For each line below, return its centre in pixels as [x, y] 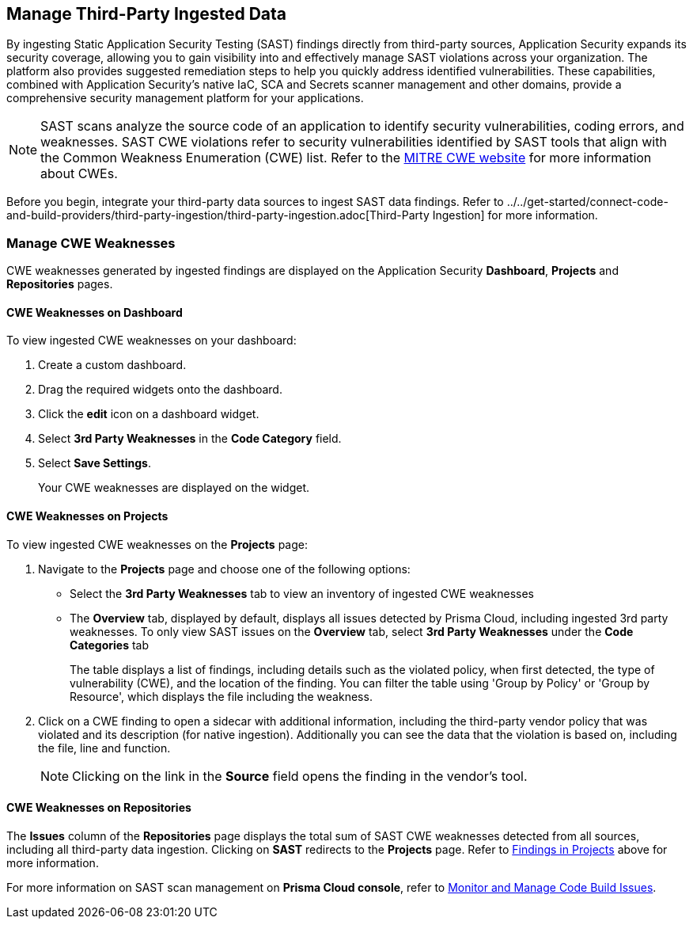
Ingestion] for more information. [515, 215]
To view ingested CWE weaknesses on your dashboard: [151, 341]
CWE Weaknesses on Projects [87, 516]
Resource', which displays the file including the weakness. [221, 696]
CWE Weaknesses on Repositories [99, 808]
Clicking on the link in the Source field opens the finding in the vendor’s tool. [300, 776]
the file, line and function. [104, 748]
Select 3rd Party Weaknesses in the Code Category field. [190, 439]
